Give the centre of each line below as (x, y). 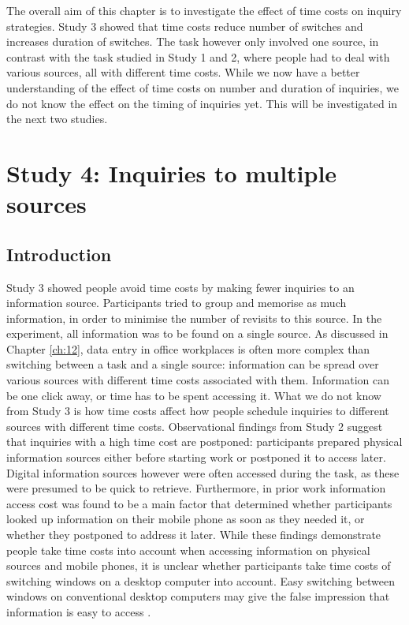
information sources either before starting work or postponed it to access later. (196, 457)
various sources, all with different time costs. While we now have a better (183, 72)
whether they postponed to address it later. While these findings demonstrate (194, 535)
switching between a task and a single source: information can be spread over (193, 364)
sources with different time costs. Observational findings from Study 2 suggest (195, 426)
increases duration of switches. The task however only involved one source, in (193, 41)
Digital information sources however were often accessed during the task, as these (203, 472)
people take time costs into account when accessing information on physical (188, 550)
